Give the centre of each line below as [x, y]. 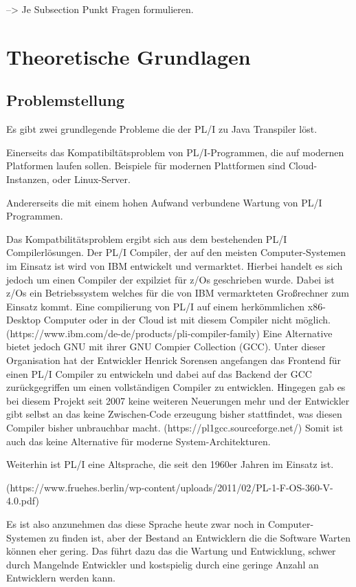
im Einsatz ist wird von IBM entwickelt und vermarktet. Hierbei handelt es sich [175, 265]
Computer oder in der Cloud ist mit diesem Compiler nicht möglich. [187, 320]
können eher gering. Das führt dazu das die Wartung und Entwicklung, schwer [171, 551]
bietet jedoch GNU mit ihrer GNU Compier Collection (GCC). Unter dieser [166, 346]
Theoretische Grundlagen [129, 56]
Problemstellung [66, 100]
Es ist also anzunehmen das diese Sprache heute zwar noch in [136, 524]
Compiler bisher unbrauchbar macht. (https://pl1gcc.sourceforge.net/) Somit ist [175, 428]
